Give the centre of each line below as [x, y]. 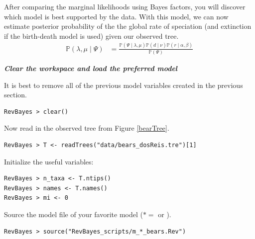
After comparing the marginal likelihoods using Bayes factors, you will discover [125, 6]
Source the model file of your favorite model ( [73, 214]
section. [15, 95]
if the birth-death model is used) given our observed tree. [91, 36]
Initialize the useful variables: [49, 161]
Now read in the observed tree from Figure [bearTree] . [87, 128]
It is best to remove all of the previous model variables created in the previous [124, 85]
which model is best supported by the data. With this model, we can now [116, 16]
